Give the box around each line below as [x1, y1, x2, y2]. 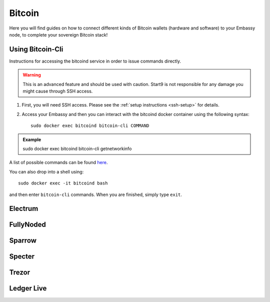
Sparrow [9, 236, 37, 245]
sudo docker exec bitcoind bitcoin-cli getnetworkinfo [22, 145, 132, 151]
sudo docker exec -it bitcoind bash [18, 180, 108, 186]
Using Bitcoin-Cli [9, 45, 63, 53]
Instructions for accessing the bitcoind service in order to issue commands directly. [9, 58, 181, 64]
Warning [22, 72, 41, 78]
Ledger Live [9, 284, 47, 292]
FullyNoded [9, 220, 46, 229]
